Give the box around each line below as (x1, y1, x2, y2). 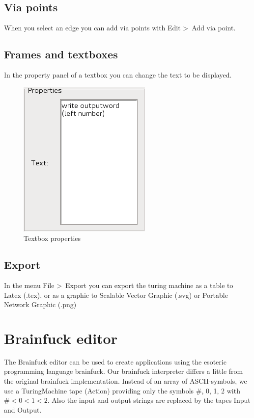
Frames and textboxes (4, 47, 118, 62)
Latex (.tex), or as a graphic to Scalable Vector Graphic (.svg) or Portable (4, 289, 228, 300)
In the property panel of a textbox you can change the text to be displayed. (4, 70, 232, 79)
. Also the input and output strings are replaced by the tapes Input (47, 395, 251, 405)
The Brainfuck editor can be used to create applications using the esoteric (4, 356, 226, 366)
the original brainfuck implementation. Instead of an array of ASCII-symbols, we (4, 376, 247, 386)
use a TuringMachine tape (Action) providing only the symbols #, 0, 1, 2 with (4, 385, 240, 395)
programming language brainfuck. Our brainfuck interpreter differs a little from (4, 366, 243, 376)
